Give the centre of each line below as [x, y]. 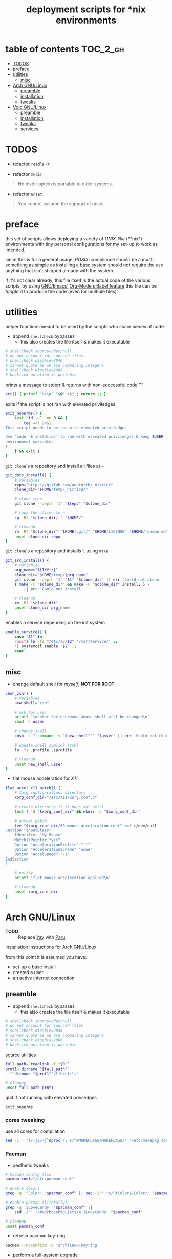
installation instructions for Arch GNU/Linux [51, 947]
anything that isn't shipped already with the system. [60, 270]
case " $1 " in [28, 637]
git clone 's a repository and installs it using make [57, 551]
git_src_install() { [27, 561]
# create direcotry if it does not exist [59, 807]
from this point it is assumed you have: [46, 957]
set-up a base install [34, 967]
